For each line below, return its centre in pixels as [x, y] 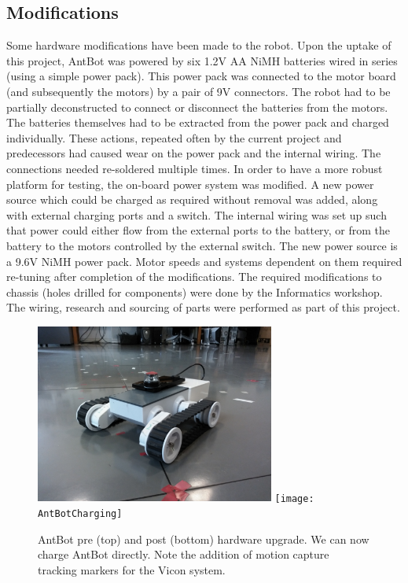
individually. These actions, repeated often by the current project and [174, 137]
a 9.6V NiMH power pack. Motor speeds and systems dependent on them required [204, 261]
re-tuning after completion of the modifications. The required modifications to [194, 277]
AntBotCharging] [80, 514]
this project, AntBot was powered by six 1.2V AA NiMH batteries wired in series [202, 60]
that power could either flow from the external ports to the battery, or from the [198, 230]
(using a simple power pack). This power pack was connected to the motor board [201, 76]
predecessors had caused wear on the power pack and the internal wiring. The [194, 153]
